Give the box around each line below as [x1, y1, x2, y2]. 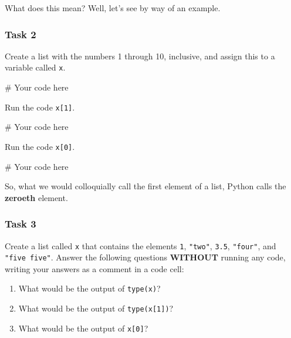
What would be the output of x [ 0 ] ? [18, 322, 148, 334]
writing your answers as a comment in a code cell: [5, 262, 184, 275]
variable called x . [5, 61, 66, 73]
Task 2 [5, 26, 36, 41]
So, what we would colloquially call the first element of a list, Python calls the [5, 180, 286, 192]
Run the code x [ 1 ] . [5, 101, 75, 113]
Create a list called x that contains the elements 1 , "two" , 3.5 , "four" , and [5, 239, 276, 252]
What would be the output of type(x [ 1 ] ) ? [18, 302, 174, 314]
